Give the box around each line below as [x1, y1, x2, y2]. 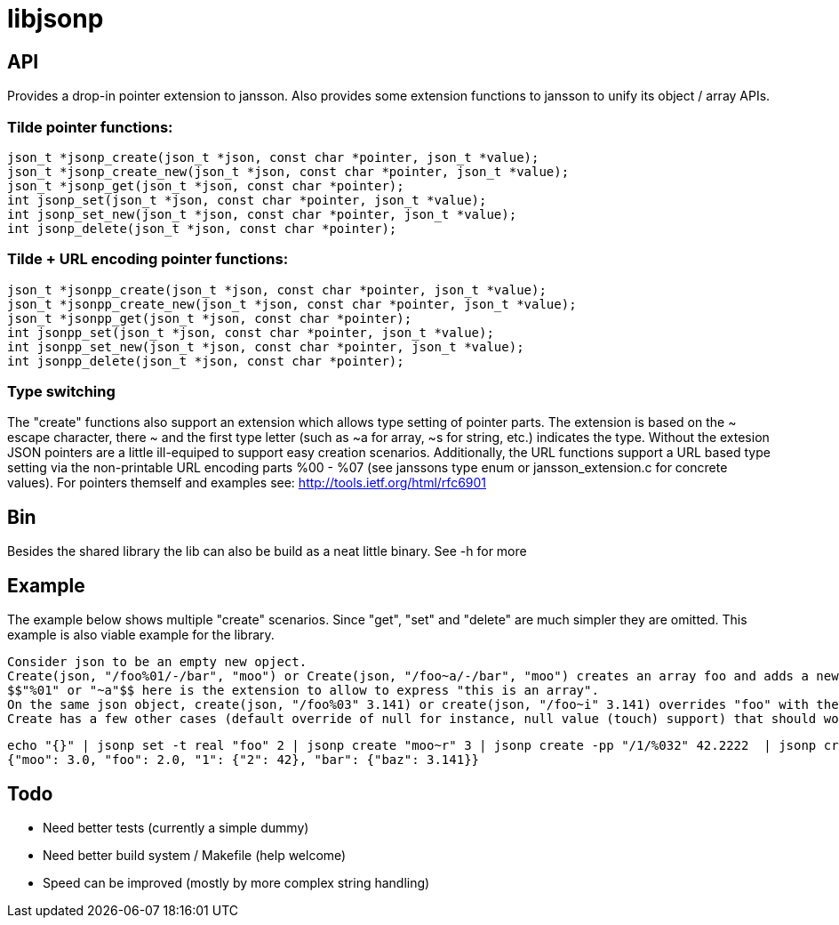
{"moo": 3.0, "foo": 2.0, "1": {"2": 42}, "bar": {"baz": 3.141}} [7, 752, 480, 768]
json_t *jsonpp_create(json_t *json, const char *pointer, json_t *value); [7, 282, 547, 297]
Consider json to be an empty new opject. [7, 655, 308, 670]
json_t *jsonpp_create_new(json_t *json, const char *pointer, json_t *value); [7, 296, 577, 311]
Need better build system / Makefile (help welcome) [43, 847, 347, 863]
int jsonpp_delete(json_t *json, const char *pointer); [7, 353, 404, 368]
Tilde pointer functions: [7, 117, 173, 136]
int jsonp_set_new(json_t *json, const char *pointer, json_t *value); [7, 206, 517, 221]
